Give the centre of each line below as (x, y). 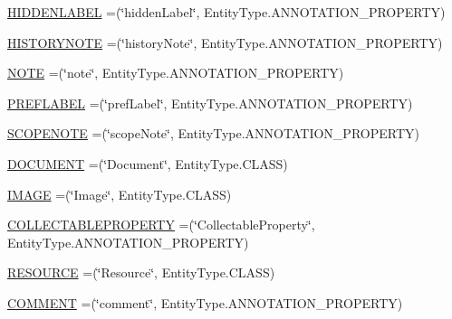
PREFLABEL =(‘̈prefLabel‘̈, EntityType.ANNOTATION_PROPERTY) (210, 103)
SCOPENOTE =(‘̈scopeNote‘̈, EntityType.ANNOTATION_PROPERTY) (213, 133)
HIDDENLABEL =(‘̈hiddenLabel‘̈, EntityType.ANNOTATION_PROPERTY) (226, 12)
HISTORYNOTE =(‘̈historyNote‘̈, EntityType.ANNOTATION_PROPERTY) (225, 42)
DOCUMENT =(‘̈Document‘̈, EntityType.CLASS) (148, 163)
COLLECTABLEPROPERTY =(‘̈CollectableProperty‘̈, (161, 225)
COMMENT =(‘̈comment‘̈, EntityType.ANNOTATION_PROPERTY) (205, 302)
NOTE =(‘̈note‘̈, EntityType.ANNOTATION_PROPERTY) (176, 73)
